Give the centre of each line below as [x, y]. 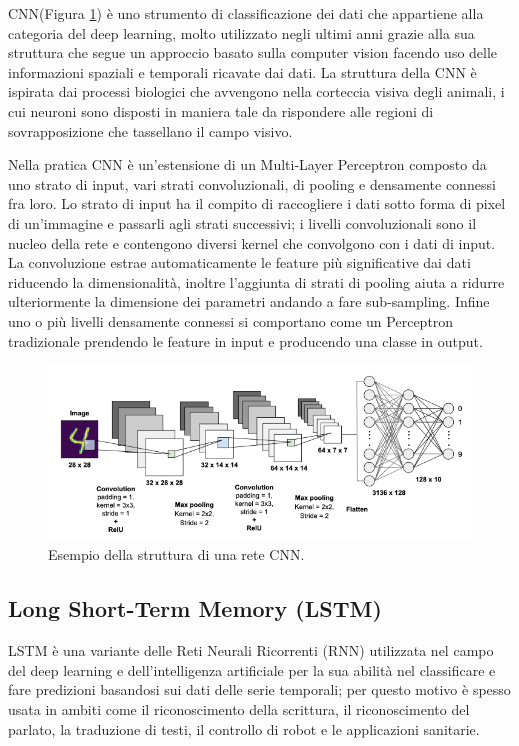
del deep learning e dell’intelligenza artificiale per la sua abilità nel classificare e [252, 669]
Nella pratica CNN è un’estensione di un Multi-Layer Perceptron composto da [247, 164]
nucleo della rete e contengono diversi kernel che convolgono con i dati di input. [252, 242]
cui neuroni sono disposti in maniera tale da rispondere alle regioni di [221, 110]
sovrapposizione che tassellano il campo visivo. [150, 130]
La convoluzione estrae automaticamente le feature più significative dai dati [239, 262]
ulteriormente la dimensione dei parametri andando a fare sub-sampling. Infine [249, 301]
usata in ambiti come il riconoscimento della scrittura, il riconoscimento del [239, 708]
